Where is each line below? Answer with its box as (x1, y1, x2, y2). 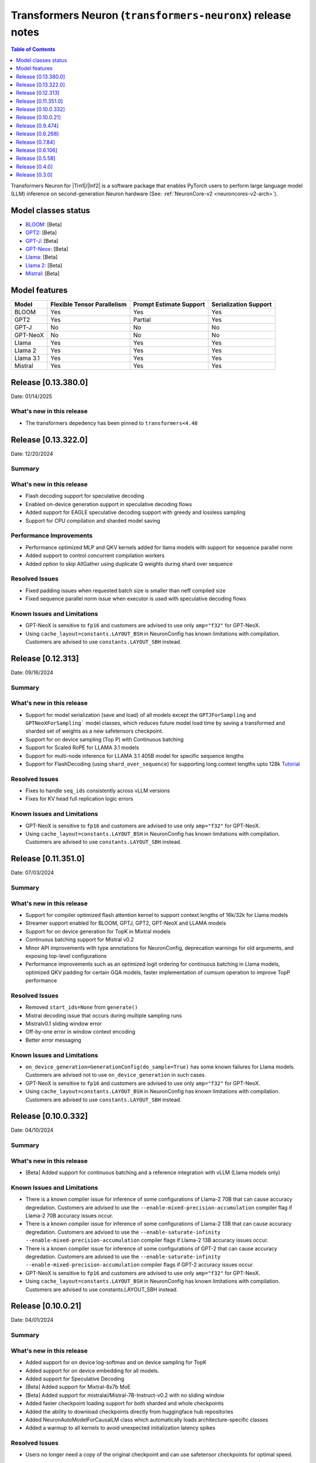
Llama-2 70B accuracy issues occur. (25, 1212, 114, 1220)
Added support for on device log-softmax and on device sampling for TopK (25, 1359, 207, 1366)
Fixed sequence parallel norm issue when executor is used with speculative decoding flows (25, 595, 246, 602)
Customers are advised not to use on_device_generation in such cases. (25, 1072, 207, 1079)
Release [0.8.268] (16, 130, 59, 138)
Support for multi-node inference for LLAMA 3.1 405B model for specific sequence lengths (25, 752, 244, 759)
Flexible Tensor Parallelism (50, 300, 127, 308)
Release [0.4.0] (16, 163, 53, 170)
